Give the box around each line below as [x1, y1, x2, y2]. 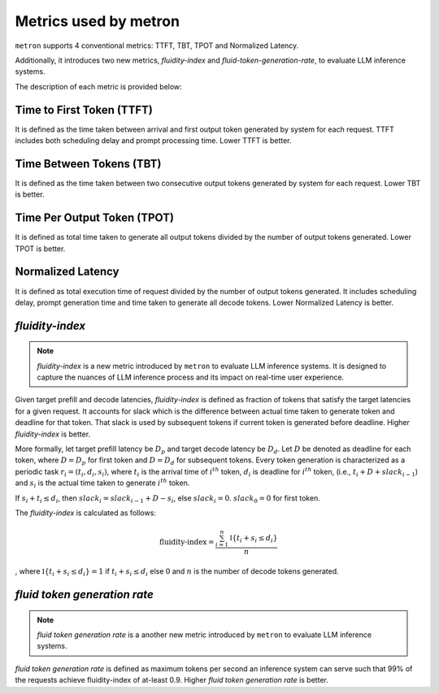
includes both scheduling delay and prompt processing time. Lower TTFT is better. [15, 136, 292, 145]
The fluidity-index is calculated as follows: [15, 508, 156, 518]
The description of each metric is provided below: [15, 81, 182, 91]
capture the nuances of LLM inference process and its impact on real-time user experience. [37, 372, 345, 382]
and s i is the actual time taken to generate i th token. [15, 477, 190, 490]
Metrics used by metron [15, 12, 180, 30]
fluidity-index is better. [15, 429, 91, 439]
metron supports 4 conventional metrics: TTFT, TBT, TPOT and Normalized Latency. [15, 41, 299, 50]
